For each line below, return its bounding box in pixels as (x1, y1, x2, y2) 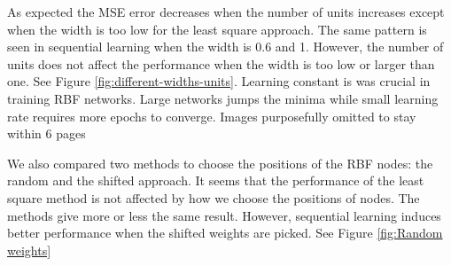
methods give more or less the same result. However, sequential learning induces (7, 206, 441, 224)
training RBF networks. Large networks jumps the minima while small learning (7, 89, 439, 107)
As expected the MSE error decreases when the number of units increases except (7, 3, 445, 20)
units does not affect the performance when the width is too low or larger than (7, 54, 435, 73)
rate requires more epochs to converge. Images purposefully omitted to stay (7, 106, 416, 125)
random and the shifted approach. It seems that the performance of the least (7, 171, 424, 190)
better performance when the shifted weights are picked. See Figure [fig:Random (7, 223, 443, 242)
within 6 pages (7, 124, 86, 143)
